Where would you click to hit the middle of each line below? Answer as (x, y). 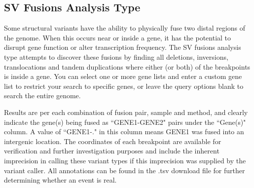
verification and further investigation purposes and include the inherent (112, 151)
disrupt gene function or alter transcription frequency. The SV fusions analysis (123, 47)
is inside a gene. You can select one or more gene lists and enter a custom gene (123, 76)
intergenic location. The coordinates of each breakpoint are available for (113, 141)
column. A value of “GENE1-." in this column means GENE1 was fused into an (124, 132)
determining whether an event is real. (60, 180)
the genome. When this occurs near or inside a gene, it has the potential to (118, 37)
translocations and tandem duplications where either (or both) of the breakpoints (127, 66)
